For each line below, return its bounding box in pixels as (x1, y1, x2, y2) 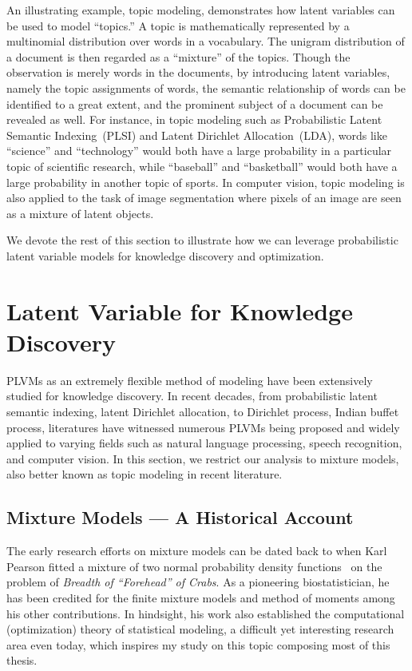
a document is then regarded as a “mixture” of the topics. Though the (6, 48, 351, 65)
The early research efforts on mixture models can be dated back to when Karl (6, 542, 387, 559)
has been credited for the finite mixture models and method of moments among (6, 589, 395, 605)
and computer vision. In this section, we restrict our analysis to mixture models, (6, 450, 399, 467)
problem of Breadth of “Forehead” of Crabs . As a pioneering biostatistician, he (6, 574, 390, 590)
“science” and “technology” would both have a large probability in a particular (6, 142, 392, 159)
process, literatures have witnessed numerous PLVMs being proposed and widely (6, 419, 400, 435)
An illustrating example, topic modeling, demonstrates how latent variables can (6, 2, 395, 18)
